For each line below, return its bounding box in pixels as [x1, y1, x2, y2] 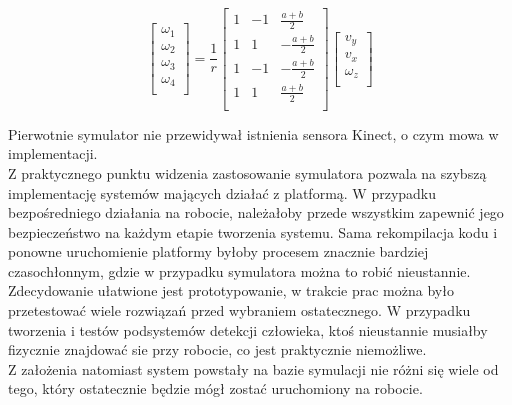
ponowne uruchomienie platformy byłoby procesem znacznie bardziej [8, 241, 429, 262]
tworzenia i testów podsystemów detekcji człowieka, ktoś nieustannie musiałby [8, 319, 488, 340]
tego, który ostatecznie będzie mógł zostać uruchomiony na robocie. [8, 378, 423, 399]
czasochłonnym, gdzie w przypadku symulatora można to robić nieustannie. [8, 260, 471, 281]
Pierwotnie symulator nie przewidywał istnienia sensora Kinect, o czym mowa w [8, 123, 499, 144]
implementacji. [8, 143, 98, 164]
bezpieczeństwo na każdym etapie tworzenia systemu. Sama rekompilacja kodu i [8, 221, 498, 242]
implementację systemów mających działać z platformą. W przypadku [8, 182, 437, 203]
